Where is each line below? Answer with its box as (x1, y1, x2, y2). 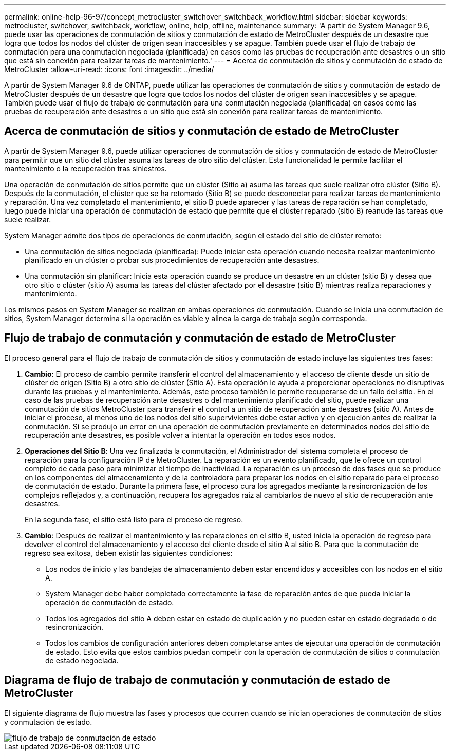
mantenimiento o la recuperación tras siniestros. (4, 164, 167, 173)
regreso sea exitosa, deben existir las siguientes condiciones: (25, 548, 233, 557)
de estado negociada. (45, 656, 119, 665)
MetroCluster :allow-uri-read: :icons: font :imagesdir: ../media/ (4, 65, 214, 74)
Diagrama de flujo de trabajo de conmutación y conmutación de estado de (4, 674, 390, 687)
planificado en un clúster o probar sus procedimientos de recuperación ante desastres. (25, 255, 320, 265)
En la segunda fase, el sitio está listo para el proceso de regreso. (25, 515, 243, 524)
